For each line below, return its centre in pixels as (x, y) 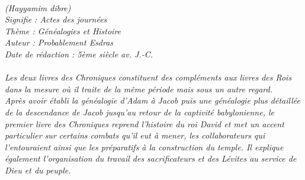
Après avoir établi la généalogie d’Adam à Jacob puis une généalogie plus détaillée (152, 100)
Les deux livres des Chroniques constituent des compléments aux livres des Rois (148, 77)
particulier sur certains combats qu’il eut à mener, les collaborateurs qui (135, 135)
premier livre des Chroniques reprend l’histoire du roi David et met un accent (145, 123)
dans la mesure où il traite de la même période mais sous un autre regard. (139, 89)
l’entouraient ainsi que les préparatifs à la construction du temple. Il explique (144, 147)
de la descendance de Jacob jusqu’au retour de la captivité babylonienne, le (140, 112)
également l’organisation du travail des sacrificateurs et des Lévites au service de (151, 158)
